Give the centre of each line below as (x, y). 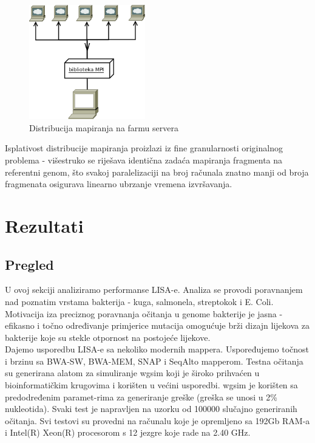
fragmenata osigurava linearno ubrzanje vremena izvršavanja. (119, 184)
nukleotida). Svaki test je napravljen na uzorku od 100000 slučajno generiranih (151, 409)
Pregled (29, 264)
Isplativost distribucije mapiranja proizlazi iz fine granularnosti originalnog (144, 148)
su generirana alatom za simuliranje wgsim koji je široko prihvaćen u (132, 373)
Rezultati (44, 225)
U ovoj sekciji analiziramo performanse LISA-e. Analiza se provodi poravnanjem (154, 290)
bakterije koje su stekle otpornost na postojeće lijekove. (108, 337)
